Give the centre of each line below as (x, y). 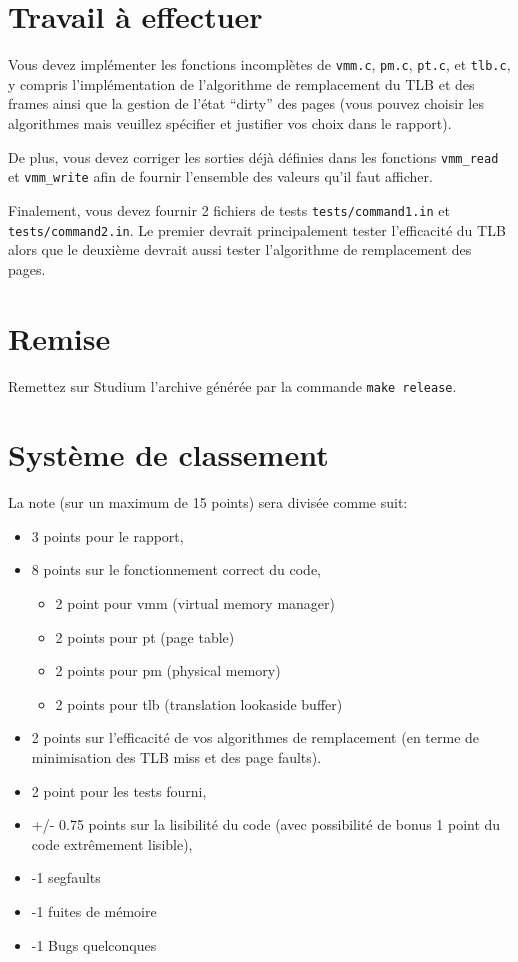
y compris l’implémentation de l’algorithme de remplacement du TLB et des (241, 83)
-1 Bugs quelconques (94, 944)
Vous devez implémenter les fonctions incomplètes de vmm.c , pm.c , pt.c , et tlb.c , (259, 64)
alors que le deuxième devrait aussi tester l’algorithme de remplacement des (240, 249)
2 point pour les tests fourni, (119, 790)
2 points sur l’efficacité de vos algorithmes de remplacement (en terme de (255, 737)
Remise (59, 337)
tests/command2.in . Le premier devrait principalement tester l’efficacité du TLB (257, 229)
